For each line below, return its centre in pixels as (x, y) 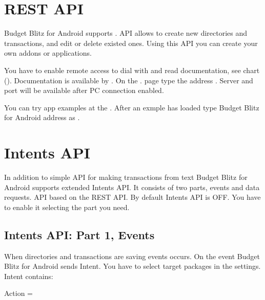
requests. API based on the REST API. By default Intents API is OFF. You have (132, 197)
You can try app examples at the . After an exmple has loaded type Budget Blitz (132, 107)
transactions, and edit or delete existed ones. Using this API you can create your (131, 43)
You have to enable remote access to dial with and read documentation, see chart (132, 70)
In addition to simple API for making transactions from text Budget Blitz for (126, 177)
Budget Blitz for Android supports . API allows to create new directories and (126, 33)
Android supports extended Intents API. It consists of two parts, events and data (132, 187)
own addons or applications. (48, 53)
